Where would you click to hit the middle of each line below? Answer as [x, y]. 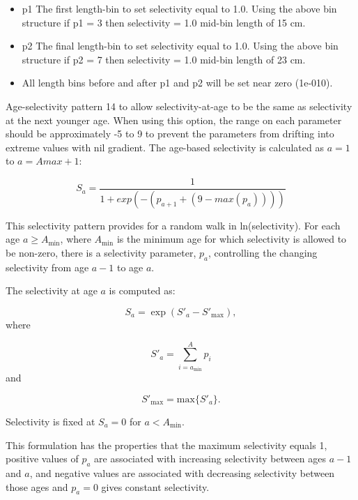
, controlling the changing [263, 253]
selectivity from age [47, 267]
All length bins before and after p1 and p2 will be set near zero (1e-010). [177, 83]
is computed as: [142, 290]
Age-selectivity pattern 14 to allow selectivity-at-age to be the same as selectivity [179, 106]
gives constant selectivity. [155, 486]
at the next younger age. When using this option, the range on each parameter [174, 120]
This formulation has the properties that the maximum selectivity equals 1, [166, 445]
